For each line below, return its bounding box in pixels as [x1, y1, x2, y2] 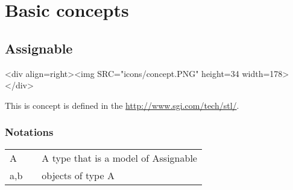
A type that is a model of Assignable [42, 150, 197, 165]
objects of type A [42, 168, 115, 182]
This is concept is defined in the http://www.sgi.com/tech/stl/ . [5, 99, 239, 111]
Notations [5, 124, 54, 139]
